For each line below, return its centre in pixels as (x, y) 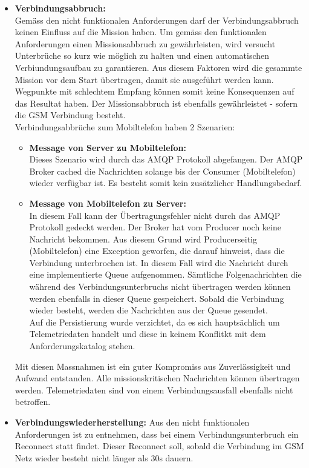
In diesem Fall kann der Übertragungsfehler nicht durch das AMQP (155, 215)
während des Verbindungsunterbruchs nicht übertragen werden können (160, 286)
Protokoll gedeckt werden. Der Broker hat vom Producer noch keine (155, 227)
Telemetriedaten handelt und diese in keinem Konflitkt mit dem (148, 334)
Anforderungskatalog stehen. (82, 346)
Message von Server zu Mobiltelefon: (108, 147)
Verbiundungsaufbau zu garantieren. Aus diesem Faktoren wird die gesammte (158, 67)
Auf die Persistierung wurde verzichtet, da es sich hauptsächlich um (154, 322)
